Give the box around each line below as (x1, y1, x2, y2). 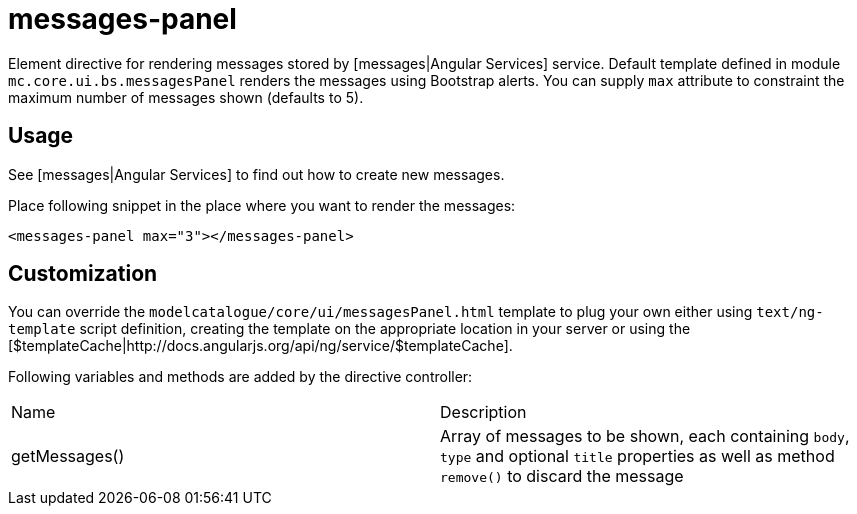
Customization (8, 261, 158, 287)
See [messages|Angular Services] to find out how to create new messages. (8, 165, 505, 183)
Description (440, 402, 527, 423)
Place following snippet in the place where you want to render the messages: (8, 196, 516, 214)
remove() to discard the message (440, 466, 684, 487)
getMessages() (11, 446, 125, 467)
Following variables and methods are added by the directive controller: (8, 368, 473, 386)
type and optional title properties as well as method (440, 446, 835, 467)
